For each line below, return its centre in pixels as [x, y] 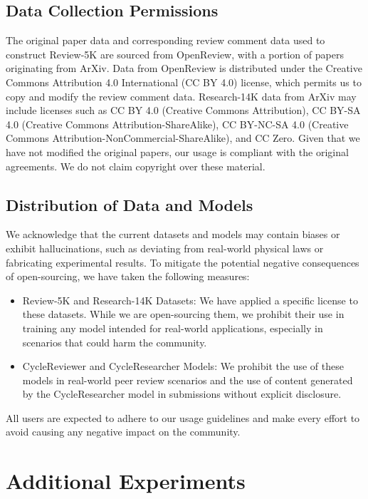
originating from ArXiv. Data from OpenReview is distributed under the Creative [184, 68]
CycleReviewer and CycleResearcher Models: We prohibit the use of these [183, 366]
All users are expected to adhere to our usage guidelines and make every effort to [183, 417]
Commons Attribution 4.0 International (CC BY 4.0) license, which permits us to [184, 82]
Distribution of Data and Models [130, 204]
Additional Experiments [126, 481]
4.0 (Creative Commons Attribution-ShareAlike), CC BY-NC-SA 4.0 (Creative [177, 124]
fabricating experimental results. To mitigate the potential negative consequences [183, 262]
